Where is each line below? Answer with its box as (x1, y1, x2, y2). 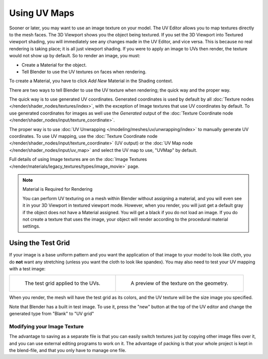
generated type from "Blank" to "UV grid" (9, 311, 94, 317)
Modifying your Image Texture (9, 323, 84, 330)
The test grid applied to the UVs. (24, 280, 101, 287)
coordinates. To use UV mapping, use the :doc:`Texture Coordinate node (9, 133, 158, 139)
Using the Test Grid (9, 239, 70, 247)
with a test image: (9, 266, 46, 271)
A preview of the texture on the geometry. (131, 280, 228, 287)
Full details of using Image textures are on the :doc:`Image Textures (9, 156, 147, 162)
